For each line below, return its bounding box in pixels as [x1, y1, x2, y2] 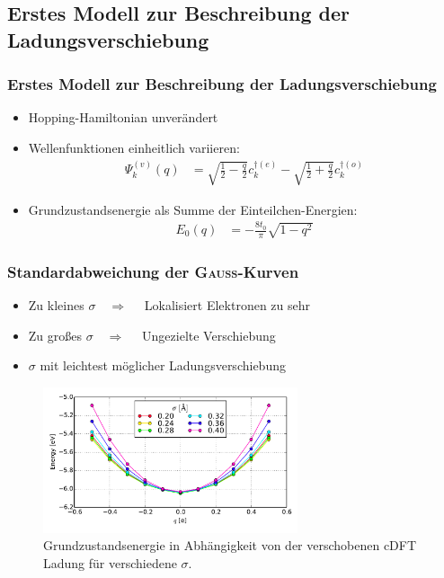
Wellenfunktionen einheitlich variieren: [28, 138, 240, 156]
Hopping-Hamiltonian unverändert [28, 108, 218, 127]
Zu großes [28, 325, 83, 344]
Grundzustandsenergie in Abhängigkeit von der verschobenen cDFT [43, 536, 417, 555]
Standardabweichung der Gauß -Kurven [7, 260, 299, 282]
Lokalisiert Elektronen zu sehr [144, 296, 310, 315]
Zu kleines [28, 296, 84, 315]
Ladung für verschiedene [43, 553, 177, 572]
